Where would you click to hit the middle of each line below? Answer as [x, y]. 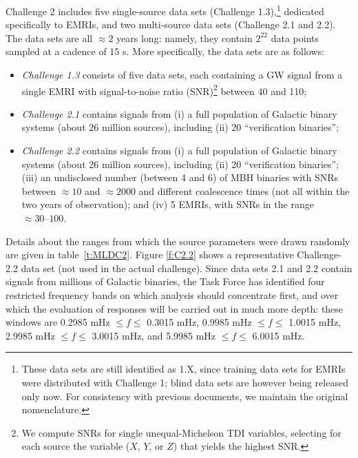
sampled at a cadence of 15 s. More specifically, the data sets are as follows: [165, 51]
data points [295, 38]
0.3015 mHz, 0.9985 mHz [199, 322]
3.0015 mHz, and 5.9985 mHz [154, 335]
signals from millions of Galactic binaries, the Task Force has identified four [165, 281]
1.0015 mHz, [315, 322]
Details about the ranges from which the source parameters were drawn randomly [178, 241]
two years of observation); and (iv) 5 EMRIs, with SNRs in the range [168, 204]
